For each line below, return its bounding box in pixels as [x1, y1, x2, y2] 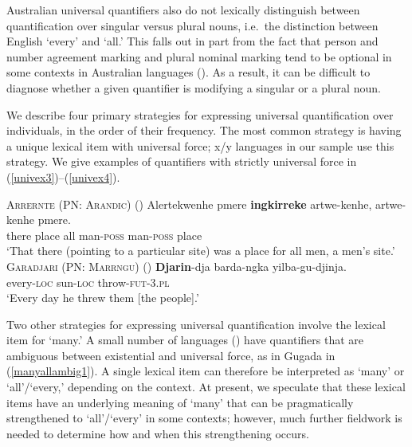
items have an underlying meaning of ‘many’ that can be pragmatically [6, 394, 354, 410]
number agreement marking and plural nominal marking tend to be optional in [6, 48, 392, 65]
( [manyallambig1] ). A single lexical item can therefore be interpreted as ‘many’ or [6, 363, 405, 379]
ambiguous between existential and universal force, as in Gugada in [6, 347, 335, 363]
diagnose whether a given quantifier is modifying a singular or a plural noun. [6, 79, 381, 96]
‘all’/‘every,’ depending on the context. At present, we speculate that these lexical [6, 378, 406, 395]
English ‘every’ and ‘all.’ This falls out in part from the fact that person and [6, 33, 379, 49]
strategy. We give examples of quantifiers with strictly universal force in [6, 153, 357, 170]
